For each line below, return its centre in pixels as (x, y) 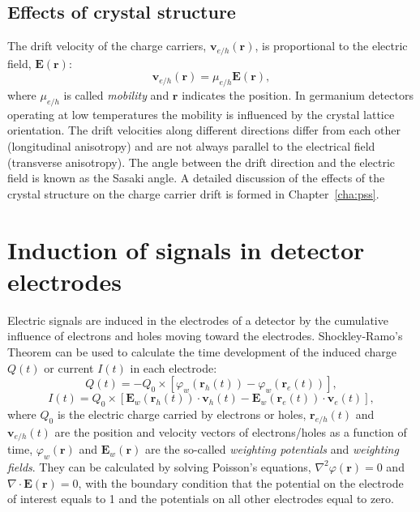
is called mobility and (116, 95)
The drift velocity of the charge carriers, (107, 46)
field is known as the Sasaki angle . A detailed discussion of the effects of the (196, 178)
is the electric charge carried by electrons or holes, (182, 414)
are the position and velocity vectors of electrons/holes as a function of (231, 431)
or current (69, 367)
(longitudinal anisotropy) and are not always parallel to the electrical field (191, 146)
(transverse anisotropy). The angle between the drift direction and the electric (201, 162)
